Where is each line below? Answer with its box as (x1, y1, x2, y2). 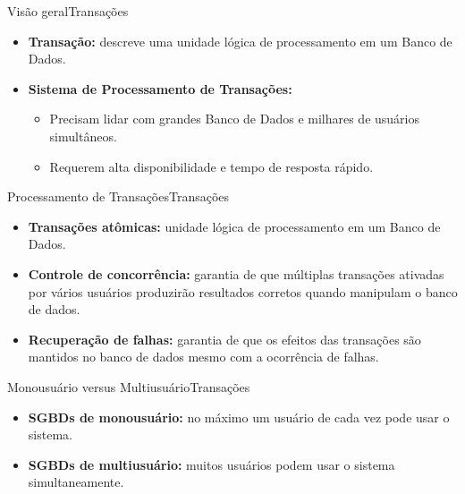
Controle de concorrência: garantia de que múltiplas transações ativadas (28, 264, 444, 283)
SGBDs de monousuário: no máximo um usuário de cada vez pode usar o (28, 407, 450, 426)
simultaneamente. (28, 473, 124, 491)
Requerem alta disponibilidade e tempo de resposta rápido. (49, 157, 374, 175)
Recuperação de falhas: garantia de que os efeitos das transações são (28, 329, 421, 348)
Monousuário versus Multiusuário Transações (7, 377, 250, 396)
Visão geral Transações (7, 2, 129, 20)
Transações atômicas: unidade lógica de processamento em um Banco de (28, 217, 441, 235)
